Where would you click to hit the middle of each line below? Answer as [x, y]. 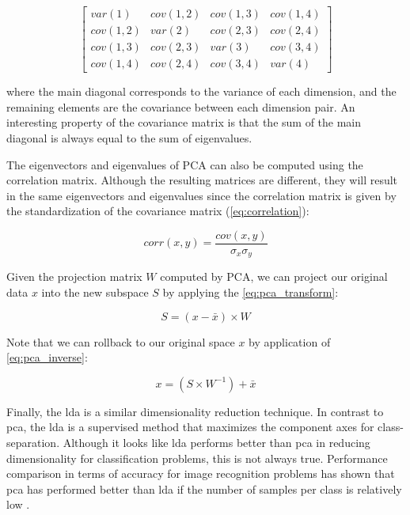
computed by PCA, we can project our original [274, 276]
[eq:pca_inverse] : [47, 357]
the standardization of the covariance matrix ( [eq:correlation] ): [158, 211]
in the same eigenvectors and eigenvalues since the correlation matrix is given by [201, 195]
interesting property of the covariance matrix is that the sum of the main [184, 122]
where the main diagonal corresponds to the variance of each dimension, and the [201, 91]
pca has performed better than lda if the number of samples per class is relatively [204, 488]
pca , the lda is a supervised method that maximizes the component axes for [190, 427]
